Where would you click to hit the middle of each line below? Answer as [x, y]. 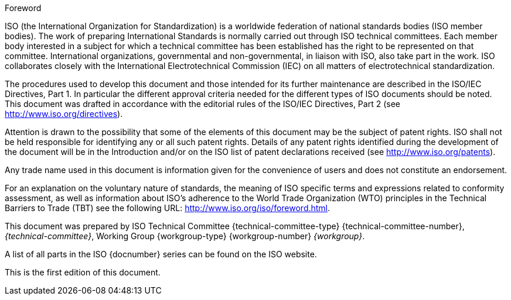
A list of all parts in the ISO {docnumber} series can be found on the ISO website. [161, 254]
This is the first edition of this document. [83, 272]
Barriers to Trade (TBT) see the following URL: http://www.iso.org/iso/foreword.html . [168, 208]
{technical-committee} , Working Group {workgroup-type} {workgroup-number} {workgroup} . [185, 236]
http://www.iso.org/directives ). [64, 114]
